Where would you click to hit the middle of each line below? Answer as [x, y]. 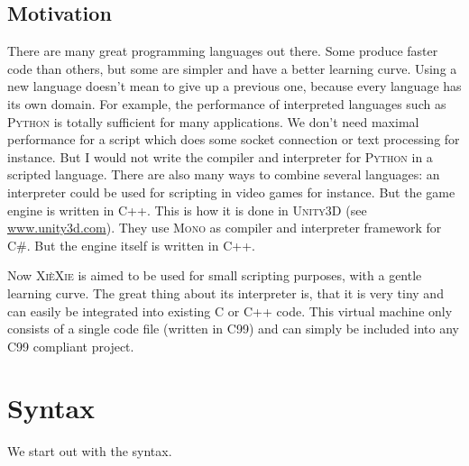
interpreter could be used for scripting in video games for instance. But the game [231, 192]
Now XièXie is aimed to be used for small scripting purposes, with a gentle [215, 275]
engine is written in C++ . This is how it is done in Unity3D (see [187, 210]
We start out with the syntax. [90, 451]
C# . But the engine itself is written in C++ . [131, 245]
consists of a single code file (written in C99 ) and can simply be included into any [233, 329]
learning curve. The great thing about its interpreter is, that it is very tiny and [225, 292]
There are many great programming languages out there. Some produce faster [223, 51]
